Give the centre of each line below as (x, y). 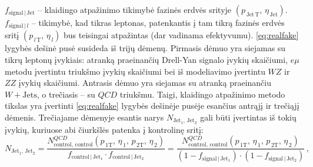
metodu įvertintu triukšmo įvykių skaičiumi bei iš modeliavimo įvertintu (135, 71)
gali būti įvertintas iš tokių (248, 117)
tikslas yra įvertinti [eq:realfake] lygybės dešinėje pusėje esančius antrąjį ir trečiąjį (152, 106)
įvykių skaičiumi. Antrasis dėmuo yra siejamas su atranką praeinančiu (145, 83)
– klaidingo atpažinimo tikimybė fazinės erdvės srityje (135, 9)
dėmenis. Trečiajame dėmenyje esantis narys (84, 117)
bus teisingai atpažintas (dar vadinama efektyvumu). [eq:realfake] (181, 35)
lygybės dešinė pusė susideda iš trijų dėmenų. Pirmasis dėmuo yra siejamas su (145, 48)
